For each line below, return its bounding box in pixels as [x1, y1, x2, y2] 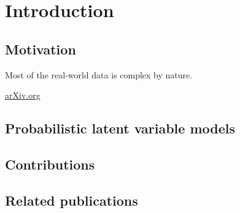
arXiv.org [5, 89, 41, 102]
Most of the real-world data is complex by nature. [5, 68, 193, 81]
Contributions [5, 154, 95, 173]
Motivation [5, 39, 76, 58]
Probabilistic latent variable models [5, 119, 236, 138]
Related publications [5, 190, 138, 209]
